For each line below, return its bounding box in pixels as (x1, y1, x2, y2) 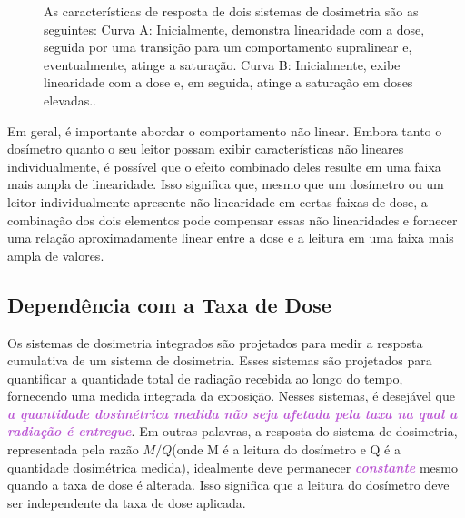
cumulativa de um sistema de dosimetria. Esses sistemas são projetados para (7, 351, 432, 370)
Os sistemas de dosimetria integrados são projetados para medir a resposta (7, 333, 423, 352)
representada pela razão (7, 440, 139, 459)
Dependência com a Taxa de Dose (7, 290, 331, 318)
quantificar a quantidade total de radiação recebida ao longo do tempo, (7, 368, 403, 387)
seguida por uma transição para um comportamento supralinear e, (44, 37, 412, 56)
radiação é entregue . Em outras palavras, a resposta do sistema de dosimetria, (7, 422, 458, 441)
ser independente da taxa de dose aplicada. (7, 493, 246, 512)
